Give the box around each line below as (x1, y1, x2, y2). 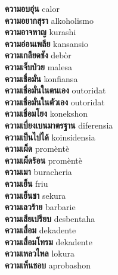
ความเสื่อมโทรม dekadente (5, 235, 92, 248)
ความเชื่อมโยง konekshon (5, 107, 88, 120)
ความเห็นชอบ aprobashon (5, 259, 91, 271)
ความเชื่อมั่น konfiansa (5, 72, 78, 85)
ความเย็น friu (5, 177, 48, 189)
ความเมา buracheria (5, 165, 72, 178)
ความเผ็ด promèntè (5, 142, 70, 155)
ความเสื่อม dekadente (5, 224, 76, 236)
